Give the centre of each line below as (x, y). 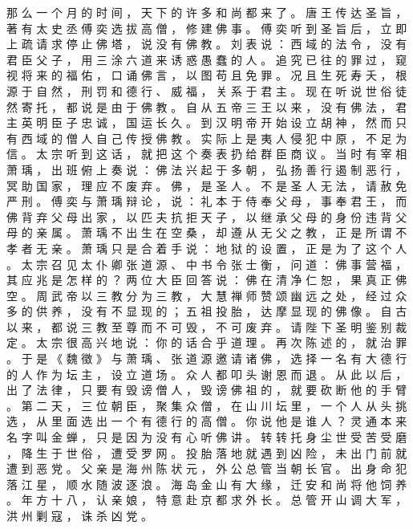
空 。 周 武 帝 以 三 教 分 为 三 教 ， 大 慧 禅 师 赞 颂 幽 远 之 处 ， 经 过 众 (207, 295)
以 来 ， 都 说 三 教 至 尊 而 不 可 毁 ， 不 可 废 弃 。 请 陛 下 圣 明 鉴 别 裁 (207, 326)
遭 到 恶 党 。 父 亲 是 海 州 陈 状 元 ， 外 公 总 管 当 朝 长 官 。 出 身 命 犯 (207, 468)
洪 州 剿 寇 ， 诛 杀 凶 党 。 (79, 515)
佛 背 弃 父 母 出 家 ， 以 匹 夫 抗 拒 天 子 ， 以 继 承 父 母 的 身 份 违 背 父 (207, 216)
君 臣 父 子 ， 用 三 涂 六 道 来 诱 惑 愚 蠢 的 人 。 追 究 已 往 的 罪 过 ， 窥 (207, 59)
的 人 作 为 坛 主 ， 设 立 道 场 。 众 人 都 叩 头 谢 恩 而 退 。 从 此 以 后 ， (207, 374)
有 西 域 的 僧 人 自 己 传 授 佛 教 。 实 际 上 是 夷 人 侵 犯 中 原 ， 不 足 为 (207, 138)
